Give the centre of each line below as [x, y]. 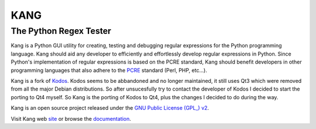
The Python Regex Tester [61, 31]
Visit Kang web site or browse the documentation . [71, 118]
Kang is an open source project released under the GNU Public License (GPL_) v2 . [110, 108]
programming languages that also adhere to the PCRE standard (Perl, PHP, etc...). [109, 70]
